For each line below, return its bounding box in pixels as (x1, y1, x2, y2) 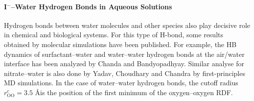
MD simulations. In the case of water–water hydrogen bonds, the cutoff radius (4, 77, 238, 88)
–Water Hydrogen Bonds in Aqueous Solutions (11, 1, 172, 11)
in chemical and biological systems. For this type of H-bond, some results (4, 29, 224, 40)
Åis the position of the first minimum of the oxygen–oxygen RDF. (35, 87, 233, 97)
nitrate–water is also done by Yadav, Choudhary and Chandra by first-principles (4, 68, 245, 78)
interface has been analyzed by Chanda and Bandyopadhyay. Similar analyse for (4, 58, 244, 69)
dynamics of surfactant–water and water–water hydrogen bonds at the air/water (4, 49, 245, 59)
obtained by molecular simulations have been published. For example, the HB (4, 39, 237, 49)
